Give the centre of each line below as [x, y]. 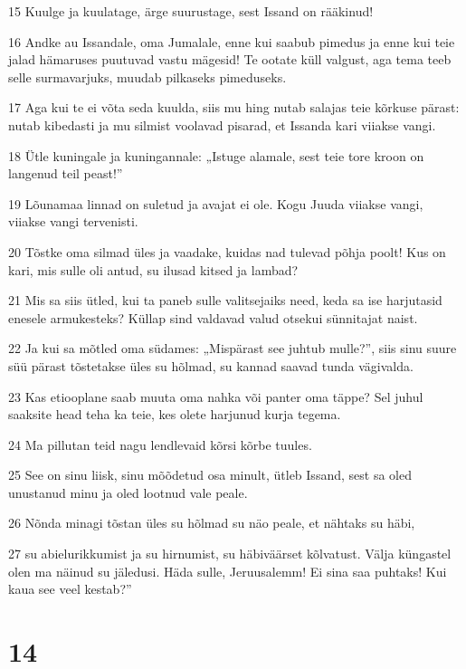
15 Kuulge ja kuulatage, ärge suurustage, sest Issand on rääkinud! [191, 11]
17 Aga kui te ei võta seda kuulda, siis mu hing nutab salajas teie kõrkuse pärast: [234, 107]
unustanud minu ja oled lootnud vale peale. [128, 492]
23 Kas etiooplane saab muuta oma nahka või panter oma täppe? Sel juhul [216, 396]
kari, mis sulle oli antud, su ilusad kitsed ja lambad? [153, 269]
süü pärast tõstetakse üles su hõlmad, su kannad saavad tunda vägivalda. [211, 365]
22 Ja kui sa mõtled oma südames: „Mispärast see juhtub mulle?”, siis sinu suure [233, 348]
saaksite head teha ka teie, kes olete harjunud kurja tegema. [175, 414]
